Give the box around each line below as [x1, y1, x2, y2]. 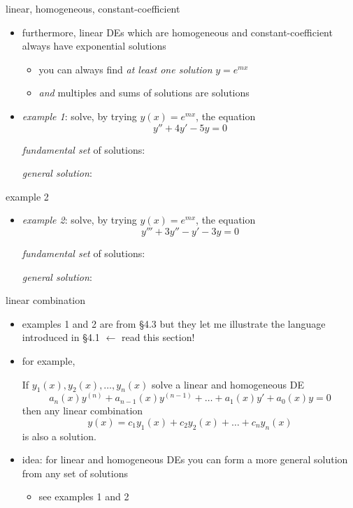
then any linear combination [22, 403, 143, 418]
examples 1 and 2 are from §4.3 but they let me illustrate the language [22, 316, 326, 331]
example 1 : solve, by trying [22, 108, 137, 123]
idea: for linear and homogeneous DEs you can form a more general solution [22, 452, 348, 467]
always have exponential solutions [22, 38, 166, 53]
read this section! [121, 330, 195, 344]
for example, [22, 353, 75, 368]
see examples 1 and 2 [38, 489, 129, 504]
